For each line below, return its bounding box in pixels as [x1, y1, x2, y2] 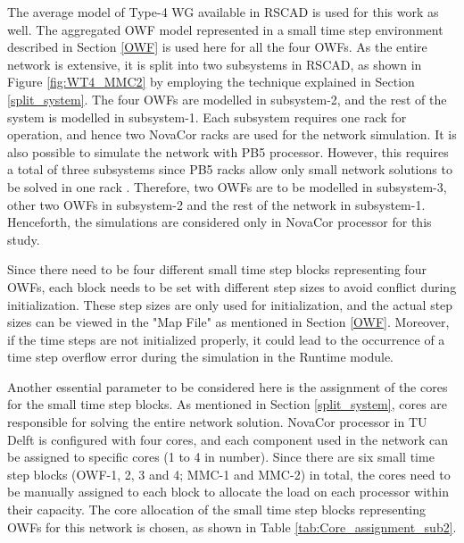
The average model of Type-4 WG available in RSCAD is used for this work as [7, 3, 439, 21]
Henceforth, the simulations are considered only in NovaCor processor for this [7, 213, 432, 231]
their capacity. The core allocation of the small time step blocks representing [7, 500, 427, 519]
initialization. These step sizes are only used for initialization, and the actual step [7, 295, 453, 313]
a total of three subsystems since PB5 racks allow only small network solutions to [7, 160, 452, 179]
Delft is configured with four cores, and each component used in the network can [7, 430, 449, 448]
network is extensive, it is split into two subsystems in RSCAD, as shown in [7, 54, 422, 73]
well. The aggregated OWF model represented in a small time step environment [7, 20, 443, 38]
